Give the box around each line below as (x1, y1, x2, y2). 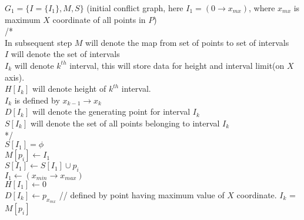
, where (248, 2, 275, 14)
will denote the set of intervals (11, 48, 120, 60)
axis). (5, 71, 25, 83)
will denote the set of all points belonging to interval (30, 116, 220, 129)
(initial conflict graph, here (86, 2, 183, 14)
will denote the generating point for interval (32, 105, 191, 118)
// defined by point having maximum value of (59, 188, 225, 201)
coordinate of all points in (52, 13, 146, 25)
